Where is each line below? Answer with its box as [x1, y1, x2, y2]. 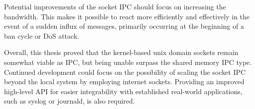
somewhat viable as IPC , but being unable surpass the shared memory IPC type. [4, 56, 252, 67]
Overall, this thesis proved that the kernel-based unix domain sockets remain [4, 47, 239, 57]
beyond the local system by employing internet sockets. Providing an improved [4, 76, 245, 87]
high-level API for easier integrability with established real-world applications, [4, 86, 243, 96]
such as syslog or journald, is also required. [4, 96, 135, 106]
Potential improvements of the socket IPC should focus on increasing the [4, 1, 226, 11]
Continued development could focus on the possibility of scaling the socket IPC [4, 66, 246, 77]
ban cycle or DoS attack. [4, 30, 80, 41]
